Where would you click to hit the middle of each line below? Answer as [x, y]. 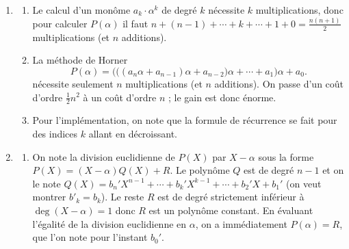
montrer [49, 197]
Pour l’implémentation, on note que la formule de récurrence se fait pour [185, 120]
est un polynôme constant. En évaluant [231, 210]
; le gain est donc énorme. [222, 97]
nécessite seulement [73, 83]
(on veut [304, 183]
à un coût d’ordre [120, 97]
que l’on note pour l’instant [90, 237]
